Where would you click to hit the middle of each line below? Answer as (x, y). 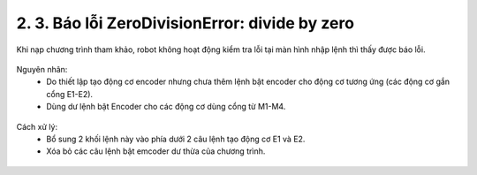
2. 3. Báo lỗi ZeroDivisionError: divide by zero (185, 23)
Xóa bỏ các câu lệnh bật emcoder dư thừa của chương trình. (156, 151)
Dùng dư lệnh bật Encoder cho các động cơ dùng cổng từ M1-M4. (166, 107)
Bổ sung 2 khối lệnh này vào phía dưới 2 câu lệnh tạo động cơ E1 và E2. (176, 139)
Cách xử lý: (37, 126)
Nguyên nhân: (42, 69)
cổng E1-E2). (69, 94)
